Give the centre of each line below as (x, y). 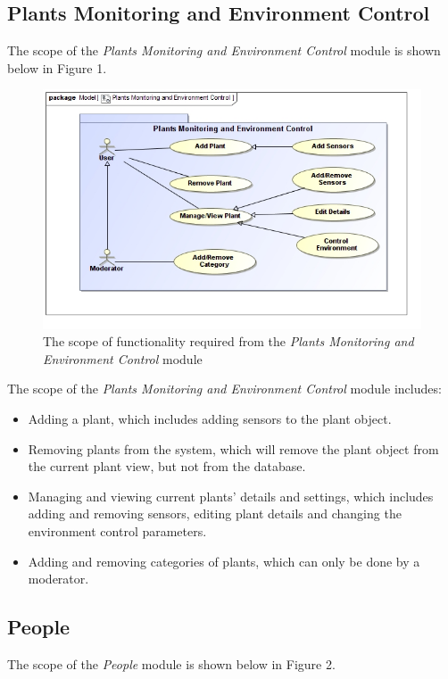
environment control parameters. (117, 531)
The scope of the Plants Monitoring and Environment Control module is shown (224, 50)
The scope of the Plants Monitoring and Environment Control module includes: (224, 389)
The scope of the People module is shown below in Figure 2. (171, 663)
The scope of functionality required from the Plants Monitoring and (228, 341)
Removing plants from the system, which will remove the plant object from (233, 448)
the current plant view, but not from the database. (167, 466)
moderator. (58, 579)
